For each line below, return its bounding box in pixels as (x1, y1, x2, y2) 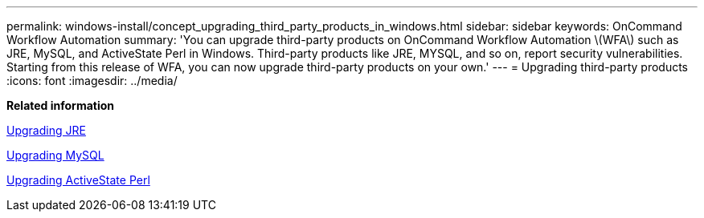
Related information (6, 99, 115, 112)
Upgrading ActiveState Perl (6, 173, 150, 187)
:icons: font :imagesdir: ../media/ (6, 74, 178, 87)
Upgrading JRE (6, 123, 86, 137)
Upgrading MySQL (6, 148, 104, 162)
